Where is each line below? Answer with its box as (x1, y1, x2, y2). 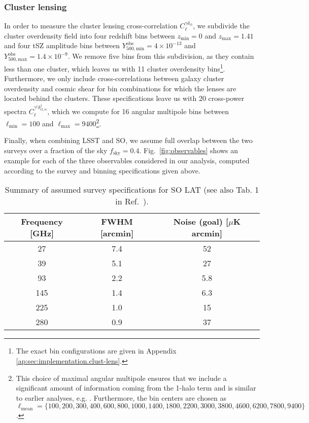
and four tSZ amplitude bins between (4, 40, 120, 51)
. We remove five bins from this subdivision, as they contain (67, 51, 254, 61)
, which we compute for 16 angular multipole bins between (47, 106, 229, 117)
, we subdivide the (193, 20, 250, 31)
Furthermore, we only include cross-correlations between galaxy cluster (4, 73, 224, 84)
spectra (4, 106, 27, 117)
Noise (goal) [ (173, 216, 229, 228)
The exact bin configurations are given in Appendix (16, 345, 177, 356)
